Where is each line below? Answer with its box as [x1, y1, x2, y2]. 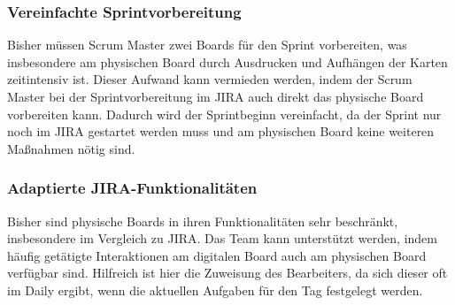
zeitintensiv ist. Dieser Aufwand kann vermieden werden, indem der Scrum [7, 70, 413, 88]
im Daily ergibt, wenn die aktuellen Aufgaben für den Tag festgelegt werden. [7, 280, 423, 299]
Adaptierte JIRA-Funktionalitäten [7, 177, 258, 199]
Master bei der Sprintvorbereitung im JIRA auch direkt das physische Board [7, 88, 424, 105]
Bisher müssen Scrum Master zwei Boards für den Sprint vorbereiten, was [7, 35, 407, 54]
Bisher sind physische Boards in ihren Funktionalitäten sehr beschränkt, [7, 211, 398, 230]
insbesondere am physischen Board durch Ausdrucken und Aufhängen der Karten [7, 52, 448, 71]
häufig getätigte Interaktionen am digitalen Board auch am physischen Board [7, 246, 427, 264]
